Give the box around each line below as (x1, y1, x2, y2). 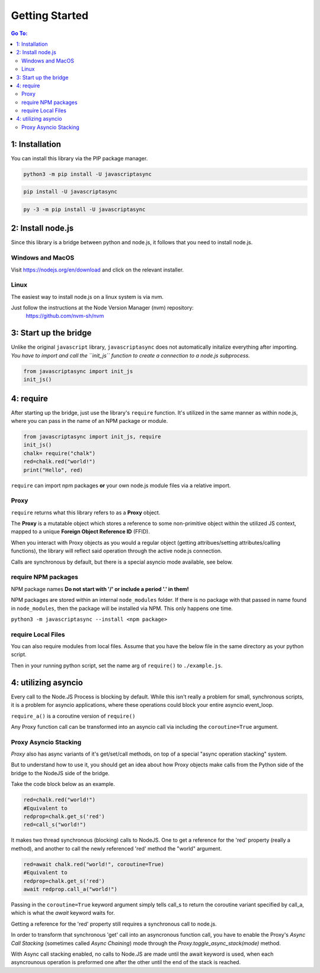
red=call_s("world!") (23, 822, 87, 828)
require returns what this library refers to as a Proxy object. (11, 508, 161, 516)
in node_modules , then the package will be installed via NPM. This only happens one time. (11, 605, 233, 612)
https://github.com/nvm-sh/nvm (25, 312, 104, 320)
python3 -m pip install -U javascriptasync (23, 170, 152, 178)
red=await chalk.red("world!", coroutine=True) (23, 861, 164, 867)
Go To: (11, 30, 28, 37)
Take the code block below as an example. (11, 781, 116, 788)
